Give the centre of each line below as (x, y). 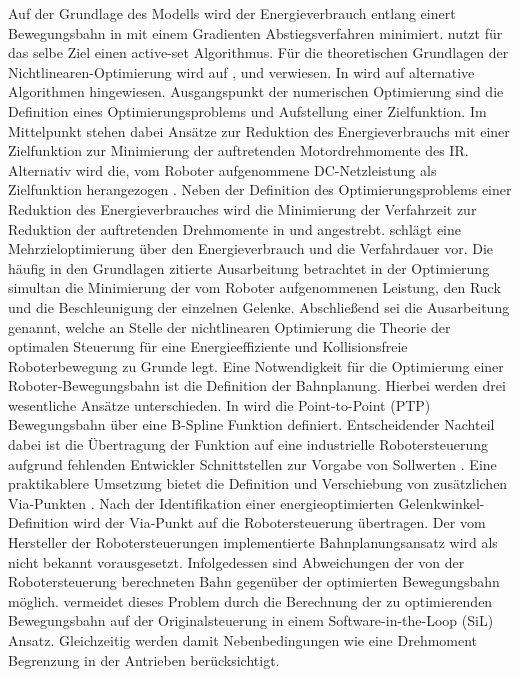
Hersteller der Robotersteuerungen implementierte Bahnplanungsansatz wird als (253, 542)
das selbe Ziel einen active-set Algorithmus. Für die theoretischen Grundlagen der (258, 52)
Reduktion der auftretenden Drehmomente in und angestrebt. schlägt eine (235, 228)
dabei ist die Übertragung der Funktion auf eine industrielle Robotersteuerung (248, 444)
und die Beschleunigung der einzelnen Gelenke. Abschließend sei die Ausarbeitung (259, 306)
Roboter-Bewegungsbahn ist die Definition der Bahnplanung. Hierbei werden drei (257, 385)
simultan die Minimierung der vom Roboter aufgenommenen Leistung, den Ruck (254, 287)
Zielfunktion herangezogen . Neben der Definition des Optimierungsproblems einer (260, 189)
